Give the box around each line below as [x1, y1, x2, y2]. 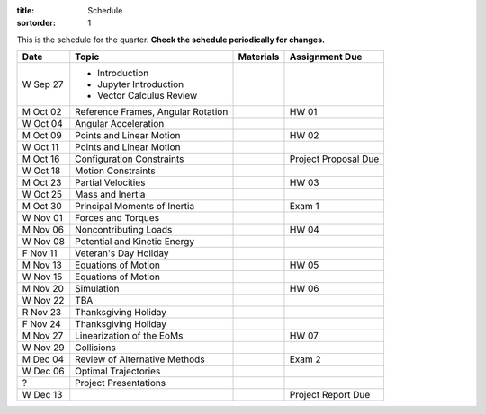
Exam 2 [289, 353, 321, 366]
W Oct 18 [22, 164, 61, 177]
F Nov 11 [22, 247, 58, 260]
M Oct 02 [22, 106, 62, 119]
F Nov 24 [22, 318, 62, 330]
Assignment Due [289, 50, 363, 63]
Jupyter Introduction [97, 78, 184, 91]
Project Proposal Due [289, 153, 380, 165]
